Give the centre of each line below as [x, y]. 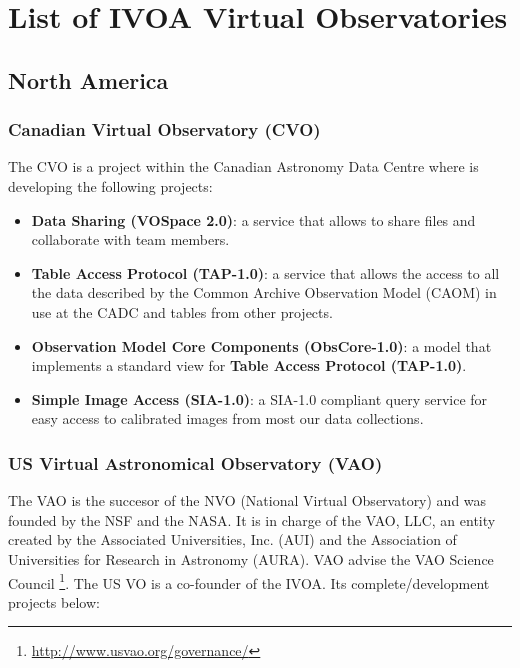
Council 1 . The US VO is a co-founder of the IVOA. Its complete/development [249, 581]
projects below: [54, 601]
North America [88, 79]
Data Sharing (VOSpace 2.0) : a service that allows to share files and [253, 219]
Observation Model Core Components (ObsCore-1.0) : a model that [261, 345]
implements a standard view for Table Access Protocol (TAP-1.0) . [249, 365]
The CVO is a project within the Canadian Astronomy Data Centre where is [243, 166]
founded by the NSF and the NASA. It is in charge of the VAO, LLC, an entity [252, 519]
